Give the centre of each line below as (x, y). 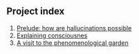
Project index (36, 11)
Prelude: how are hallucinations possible (74, 28)
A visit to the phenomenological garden (73, 43)
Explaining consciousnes (52, 35)
